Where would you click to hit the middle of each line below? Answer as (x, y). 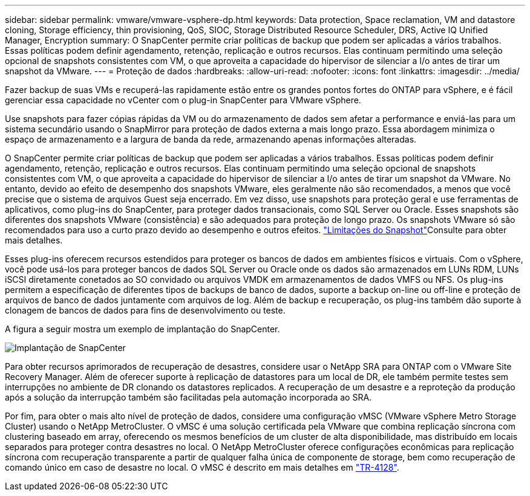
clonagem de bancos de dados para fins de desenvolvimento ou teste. (145, 310)
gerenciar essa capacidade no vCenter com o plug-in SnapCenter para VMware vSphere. (183, 100)
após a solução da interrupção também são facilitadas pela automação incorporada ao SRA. (188, 397)
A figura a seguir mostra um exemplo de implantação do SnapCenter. (142, 329)
